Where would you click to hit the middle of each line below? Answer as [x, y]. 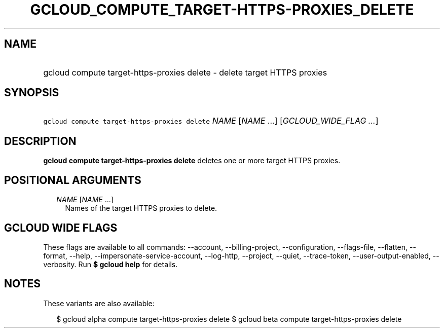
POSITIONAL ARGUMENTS [73, 180]
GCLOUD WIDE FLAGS [61, 228]
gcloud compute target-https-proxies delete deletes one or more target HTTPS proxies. [192, 161]
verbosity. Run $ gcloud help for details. [110, 264]
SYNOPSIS [32, 93]
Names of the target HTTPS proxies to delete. [141, 208]
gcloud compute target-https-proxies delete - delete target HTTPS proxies [185, 72]
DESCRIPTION [40, 141]
